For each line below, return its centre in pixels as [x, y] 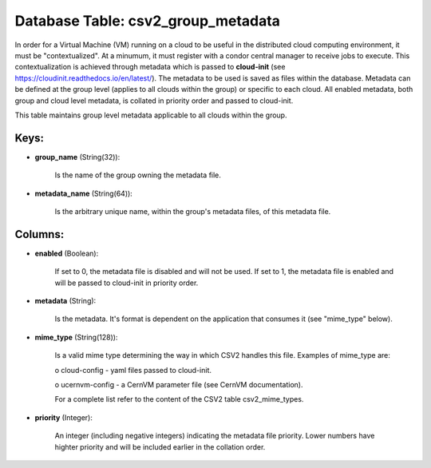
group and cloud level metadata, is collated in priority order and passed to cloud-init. [154, 101]
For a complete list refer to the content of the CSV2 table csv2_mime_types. [179, 399]
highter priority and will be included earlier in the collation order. [160, 446]
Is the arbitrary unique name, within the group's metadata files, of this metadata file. [193, 211]
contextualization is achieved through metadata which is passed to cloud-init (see [150, 67]
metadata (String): [65, 301]
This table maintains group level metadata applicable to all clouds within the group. [151, 115]
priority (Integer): [64, 417]
